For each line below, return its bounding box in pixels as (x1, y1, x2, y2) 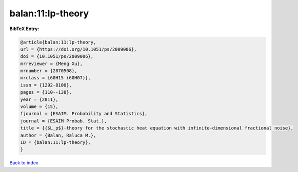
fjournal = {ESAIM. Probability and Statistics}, (20, 111, 148, 117)
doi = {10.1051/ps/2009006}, (20, 54, 94, 59)
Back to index (9, 160, 38, 166)
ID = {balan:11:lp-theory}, (20, 140, 91, 145)
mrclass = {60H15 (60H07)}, (20, 75, 91, 81)
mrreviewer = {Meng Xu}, (20, 60, 83, 67)
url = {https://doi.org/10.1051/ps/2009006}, (20, 46, 137, 52)
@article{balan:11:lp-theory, (20, 39, 96, 45)
